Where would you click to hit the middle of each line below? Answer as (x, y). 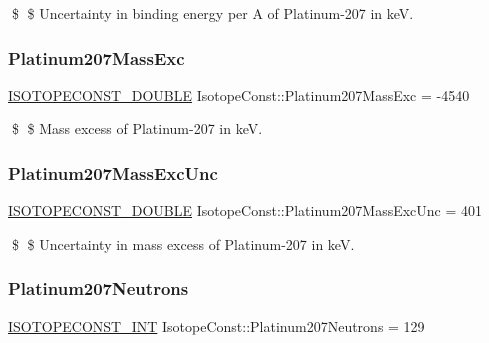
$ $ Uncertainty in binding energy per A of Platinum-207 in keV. (212, 13)
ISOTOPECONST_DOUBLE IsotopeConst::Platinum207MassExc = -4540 (239, 94)
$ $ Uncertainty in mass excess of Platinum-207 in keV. (183, 243)
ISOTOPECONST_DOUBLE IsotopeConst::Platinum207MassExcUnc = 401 (245, 210)
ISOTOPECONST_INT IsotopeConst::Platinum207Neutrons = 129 (216, 325)
